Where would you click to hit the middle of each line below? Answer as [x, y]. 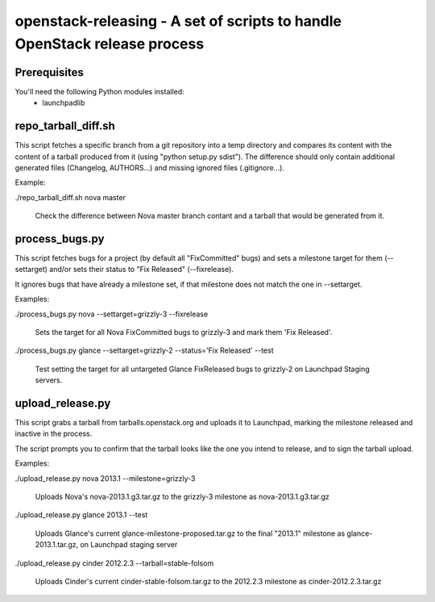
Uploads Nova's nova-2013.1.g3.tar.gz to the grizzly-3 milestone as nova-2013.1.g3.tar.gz [182, 497]
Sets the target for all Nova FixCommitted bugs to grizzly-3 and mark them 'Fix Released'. [184, 332]
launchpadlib [64, 103]
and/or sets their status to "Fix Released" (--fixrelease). [141, 270]
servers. [49, 380]
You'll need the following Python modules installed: [99, 91]
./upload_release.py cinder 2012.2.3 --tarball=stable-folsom [114, 563]
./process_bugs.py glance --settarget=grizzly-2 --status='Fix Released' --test [144, 350]
